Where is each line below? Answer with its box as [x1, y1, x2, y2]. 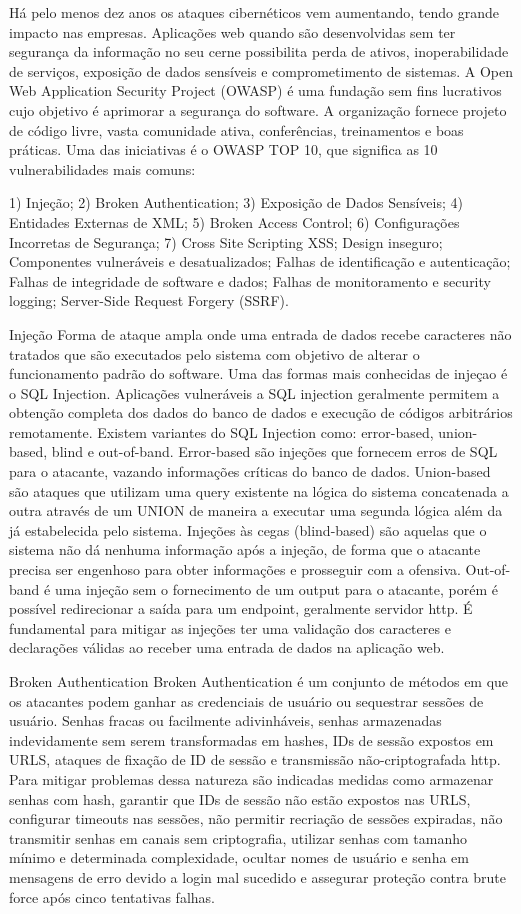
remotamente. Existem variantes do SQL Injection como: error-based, [9, 421, 434, 442]
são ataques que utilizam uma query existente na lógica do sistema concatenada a [9, 480, 509, 501]
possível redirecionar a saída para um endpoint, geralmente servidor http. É [9, 598, 473, 619]
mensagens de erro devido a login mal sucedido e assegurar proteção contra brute [9, 866, 506, 887]
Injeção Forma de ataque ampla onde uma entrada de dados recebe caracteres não [9, 323, 512, 344]
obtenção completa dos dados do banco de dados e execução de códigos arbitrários [9, 402, 513, 423]
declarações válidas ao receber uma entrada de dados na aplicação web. [9, 637, 445, 658]
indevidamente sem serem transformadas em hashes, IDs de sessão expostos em [9, 729, 494, 750]
